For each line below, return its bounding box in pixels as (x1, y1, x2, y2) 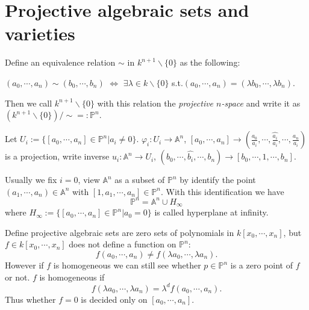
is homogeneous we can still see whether (53, 259, 201, 271)
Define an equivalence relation (5, 56, 116, 69)
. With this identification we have (161, 185, 284, 197)
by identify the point (179, 173, 256, 186)
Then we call (5, 96, 52, 109)
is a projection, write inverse (5, 150, 110, 163)
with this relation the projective (97, 96, 214, 109)
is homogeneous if (39, 270, 105, 283)
